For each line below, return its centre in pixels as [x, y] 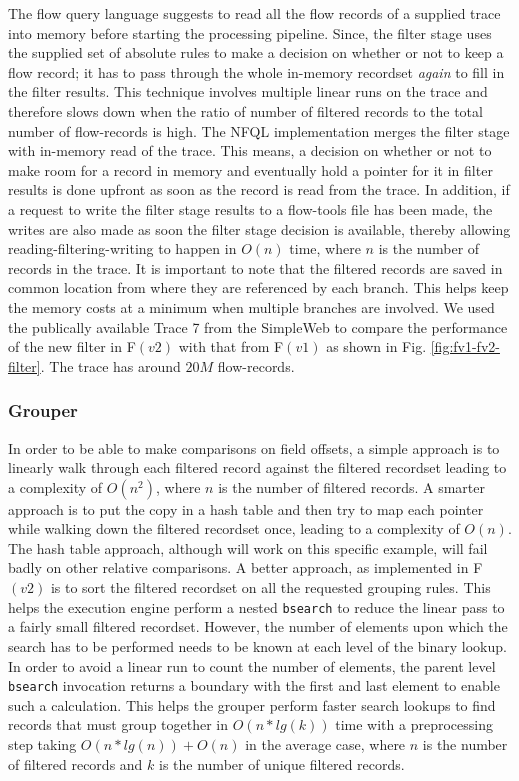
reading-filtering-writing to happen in [122, 248]
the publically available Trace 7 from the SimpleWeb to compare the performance [258, 326]
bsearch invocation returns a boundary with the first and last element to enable [254, 685]
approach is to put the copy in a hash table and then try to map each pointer [246, 508]
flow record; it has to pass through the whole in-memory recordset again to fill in [256, 71]
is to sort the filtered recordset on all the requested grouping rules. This [270, 587]
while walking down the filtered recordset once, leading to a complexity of [234, 528]
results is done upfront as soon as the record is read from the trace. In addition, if [259, 189]
